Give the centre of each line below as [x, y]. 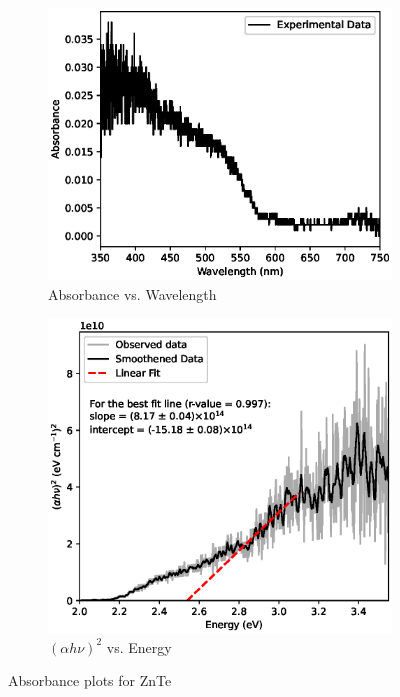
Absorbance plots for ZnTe [90, 680]
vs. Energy [139, 646]
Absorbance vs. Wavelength [132, 293]
